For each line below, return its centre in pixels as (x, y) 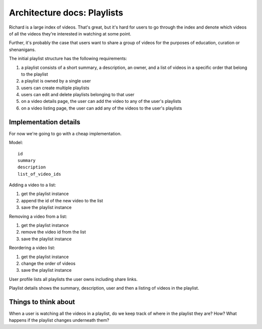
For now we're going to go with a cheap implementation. (65, 133)
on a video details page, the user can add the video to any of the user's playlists (101, 101)
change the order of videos (48, 263)
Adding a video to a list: (33, 185)
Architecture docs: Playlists (66, 13)
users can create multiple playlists (55, 88)
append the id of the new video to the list (62, 200)
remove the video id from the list (53, 232)
